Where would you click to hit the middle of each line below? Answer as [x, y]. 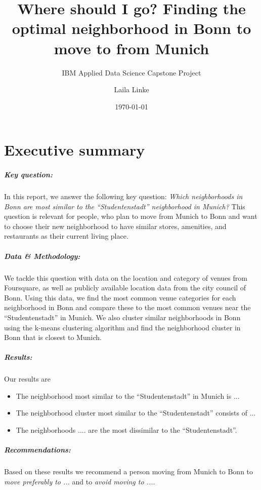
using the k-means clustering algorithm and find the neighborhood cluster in [122, 327]
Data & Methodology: [42, 256]
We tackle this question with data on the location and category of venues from [126, 277]
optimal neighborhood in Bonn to [132, 28]
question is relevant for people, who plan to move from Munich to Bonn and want [131, 216]
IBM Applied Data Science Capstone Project [132, 72]
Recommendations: [37, 450]
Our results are [28, 379]
